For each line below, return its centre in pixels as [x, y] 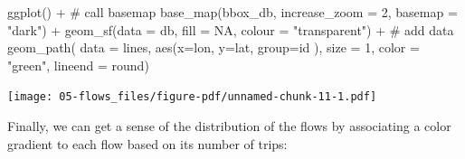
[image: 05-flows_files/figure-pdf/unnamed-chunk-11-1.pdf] [192, 97]
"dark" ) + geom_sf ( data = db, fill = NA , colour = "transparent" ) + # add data [231, 29]
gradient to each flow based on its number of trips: [147, 143]
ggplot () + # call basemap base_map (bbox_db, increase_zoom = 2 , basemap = [232, 12]
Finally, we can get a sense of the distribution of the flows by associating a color [229, 126]
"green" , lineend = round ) [78, 65]
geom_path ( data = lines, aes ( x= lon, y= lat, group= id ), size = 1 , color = [214, 47]
